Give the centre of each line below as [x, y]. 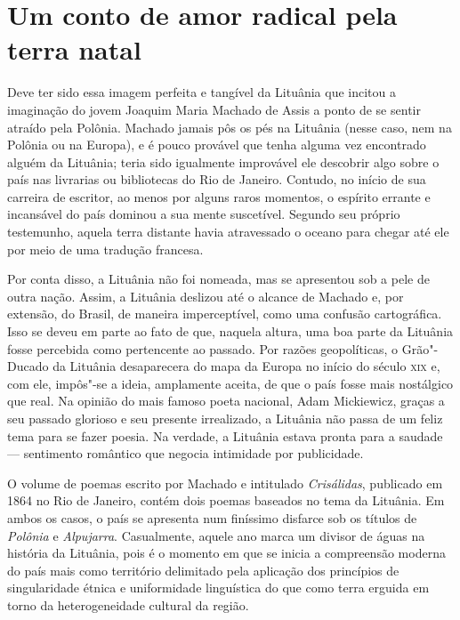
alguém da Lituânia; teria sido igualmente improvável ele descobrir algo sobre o [223, 161]
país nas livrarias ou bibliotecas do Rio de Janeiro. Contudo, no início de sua [217, 179]
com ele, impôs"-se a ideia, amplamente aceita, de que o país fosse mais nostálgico [230, 383]
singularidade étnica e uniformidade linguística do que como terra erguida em [218, 588]
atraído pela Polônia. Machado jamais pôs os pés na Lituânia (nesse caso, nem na [230, 127]
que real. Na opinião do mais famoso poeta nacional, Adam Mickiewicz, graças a [226, 401]
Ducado [28, 366]
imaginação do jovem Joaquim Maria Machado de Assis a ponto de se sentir [214, 109]
